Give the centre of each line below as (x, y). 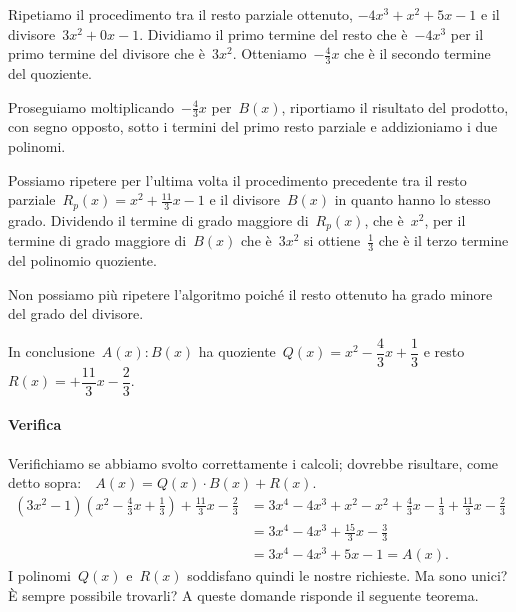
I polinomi (40, 575)
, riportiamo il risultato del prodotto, (395, 106)
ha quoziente (237, 351)
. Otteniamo (269, 53)
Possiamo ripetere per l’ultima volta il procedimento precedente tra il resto (237, 179)
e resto (444, 351)
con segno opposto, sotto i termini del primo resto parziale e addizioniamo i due (253, 126)
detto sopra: (45, 482)
